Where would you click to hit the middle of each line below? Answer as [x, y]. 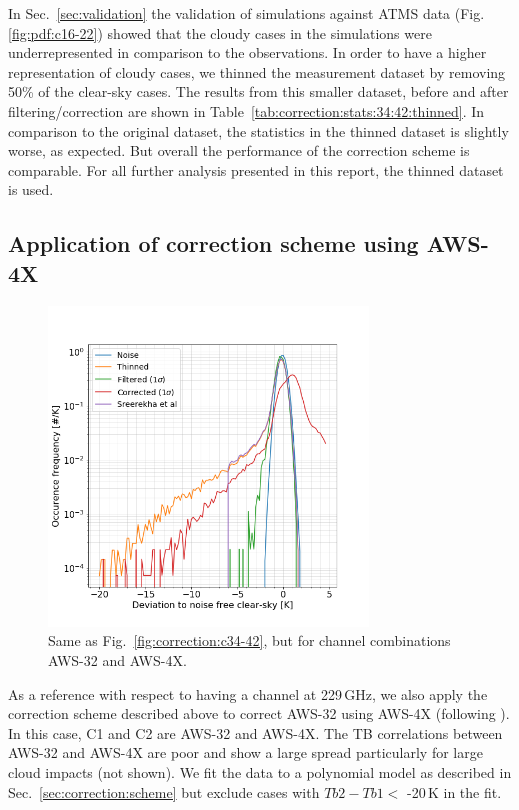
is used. [31, 189]
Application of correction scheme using [213, 243]
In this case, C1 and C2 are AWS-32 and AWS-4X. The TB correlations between [255, 732]
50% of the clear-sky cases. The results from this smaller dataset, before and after [258, 91]
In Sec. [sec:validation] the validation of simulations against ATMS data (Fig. [246, 13]
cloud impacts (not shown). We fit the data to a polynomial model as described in [260, 771]
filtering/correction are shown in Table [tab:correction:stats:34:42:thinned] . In [246, 110]
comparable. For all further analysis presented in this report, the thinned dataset [256, 169]
